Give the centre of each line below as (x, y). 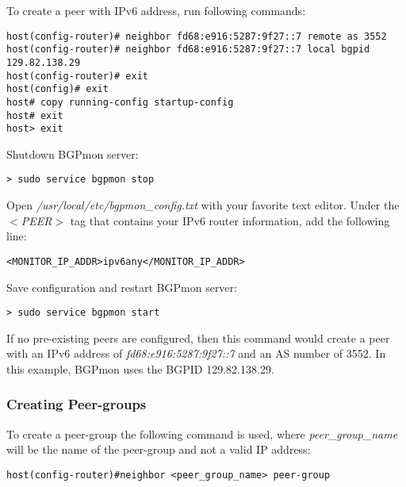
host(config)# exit (57, 89)
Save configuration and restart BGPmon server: (122, 287)
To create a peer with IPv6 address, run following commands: (156, 10)
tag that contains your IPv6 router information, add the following (230, 220)
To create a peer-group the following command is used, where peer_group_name (202, 433)
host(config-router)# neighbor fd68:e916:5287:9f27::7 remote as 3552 (197, 36)
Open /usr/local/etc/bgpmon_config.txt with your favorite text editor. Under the (203, 205)
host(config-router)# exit (77, 76)
